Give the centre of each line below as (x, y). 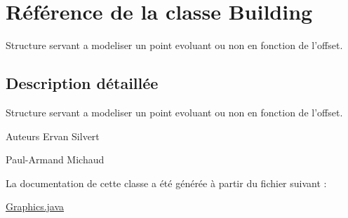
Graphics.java (35, 206)
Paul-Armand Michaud (55, 159)
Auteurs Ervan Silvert (53, 136)
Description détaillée (82, 83)
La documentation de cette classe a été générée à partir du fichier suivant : (166, 183)
